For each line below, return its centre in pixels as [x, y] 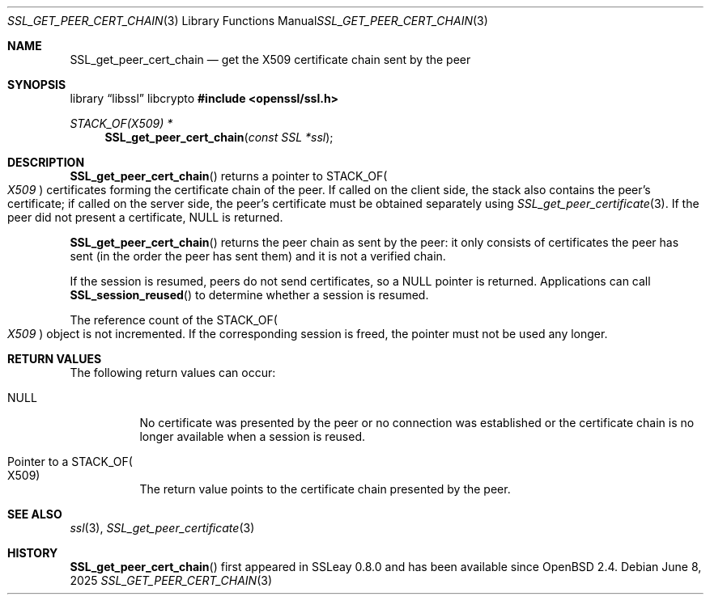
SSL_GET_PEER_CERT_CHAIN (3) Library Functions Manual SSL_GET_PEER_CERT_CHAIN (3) [248, 21]
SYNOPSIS [37, 85]
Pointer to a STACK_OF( [70, 461]
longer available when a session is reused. [253, 436]
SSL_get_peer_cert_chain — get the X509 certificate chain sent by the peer [270, 59]
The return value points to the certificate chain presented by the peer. [325, 489]
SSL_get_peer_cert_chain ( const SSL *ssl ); [219, 137]
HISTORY [33, 553]
